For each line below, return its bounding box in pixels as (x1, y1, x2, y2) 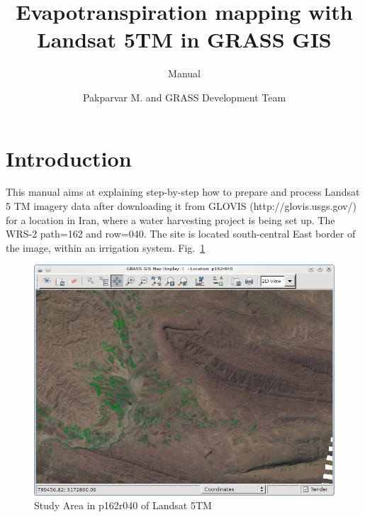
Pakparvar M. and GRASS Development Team (82, 89, 286, 104)
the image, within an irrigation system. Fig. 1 (6, 240, 206, 255)
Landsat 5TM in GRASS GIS (37, 25, 332, 54)
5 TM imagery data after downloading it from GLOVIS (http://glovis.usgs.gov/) (6, 199, 356, 213)
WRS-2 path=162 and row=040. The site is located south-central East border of (6, 226, 356, 241)
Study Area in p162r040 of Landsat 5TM (34, 498, 212, 513)
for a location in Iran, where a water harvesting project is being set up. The (6, 212, 335, 227)
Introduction (6, 143, 132, 172)
